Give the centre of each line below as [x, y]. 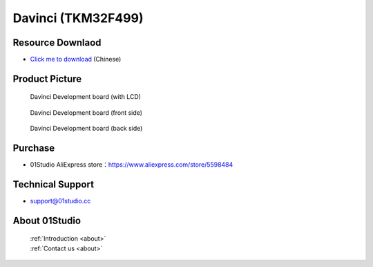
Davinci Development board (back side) [86, 129]
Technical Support [54, 184]
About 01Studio [47, 220]
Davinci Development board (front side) [86, 112]
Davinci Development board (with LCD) [86, 97]
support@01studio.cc [60, 201]
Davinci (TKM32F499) [78, 18]
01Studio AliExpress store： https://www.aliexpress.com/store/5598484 [132, 165]
